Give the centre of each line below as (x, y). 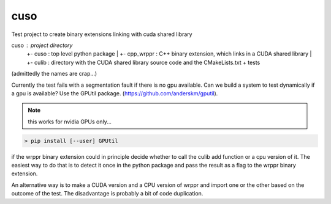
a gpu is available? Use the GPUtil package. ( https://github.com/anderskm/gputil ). (115, 93)
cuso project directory (42, 45)
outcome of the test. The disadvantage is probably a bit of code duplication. (107, 194)
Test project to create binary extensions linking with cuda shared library (102, 34)
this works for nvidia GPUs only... (70, 122)
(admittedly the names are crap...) (54, 74)
